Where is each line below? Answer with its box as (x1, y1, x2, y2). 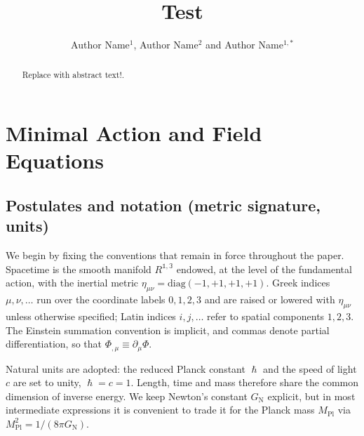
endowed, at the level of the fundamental (176, 261, 352, 276)
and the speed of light (263, 361, 357, 376)
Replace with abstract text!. (22, 68, 125, 80)
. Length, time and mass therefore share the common (130, 375, 358, 390)
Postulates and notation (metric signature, (6, 194, 321, 216)
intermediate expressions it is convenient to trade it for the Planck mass (6, 402, 315, 417)
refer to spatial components (207, 308, 325, 323)
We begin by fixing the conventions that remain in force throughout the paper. (6, 248, 344, 263)
